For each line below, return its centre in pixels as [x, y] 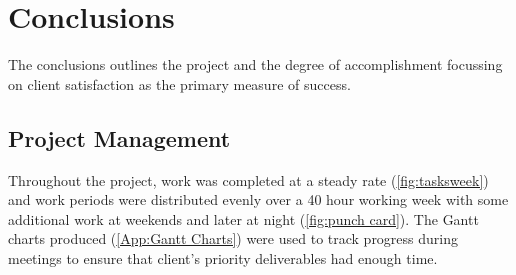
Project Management [119, 137]
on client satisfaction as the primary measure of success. [179, 83]
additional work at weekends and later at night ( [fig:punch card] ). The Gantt [243, 218]
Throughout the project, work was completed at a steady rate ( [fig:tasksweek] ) [248, 179]
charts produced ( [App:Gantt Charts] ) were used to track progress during [233, 238]
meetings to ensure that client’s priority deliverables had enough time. [223, 257]
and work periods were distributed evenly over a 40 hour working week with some [258, 199]
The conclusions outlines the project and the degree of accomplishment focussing [255, 64]
